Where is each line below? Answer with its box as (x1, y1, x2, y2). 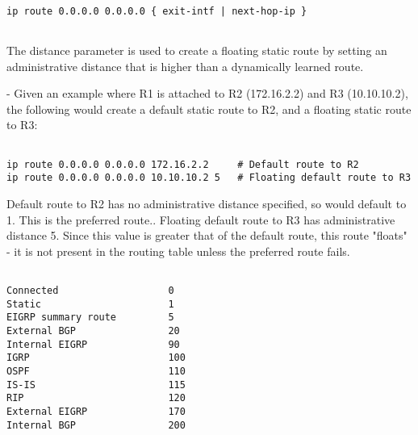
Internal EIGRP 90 (6, 338, 180, 350)
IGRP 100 (6, 352, 186, 364)
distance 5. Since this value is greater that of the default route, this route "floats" (6, 227, 408, 244)
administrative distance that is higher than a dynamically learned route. (6, 57, 364, 74)
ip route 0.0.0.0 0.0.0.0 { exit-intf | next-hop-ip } (6, 5, 307, 17)
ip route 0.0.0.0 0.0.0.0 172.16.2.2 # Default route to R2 (6, 158, 359, 170)
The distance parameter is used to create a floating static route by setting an (6, 41, 387, 58)
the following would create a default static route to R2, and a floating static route (6, 100, 412, 117)
